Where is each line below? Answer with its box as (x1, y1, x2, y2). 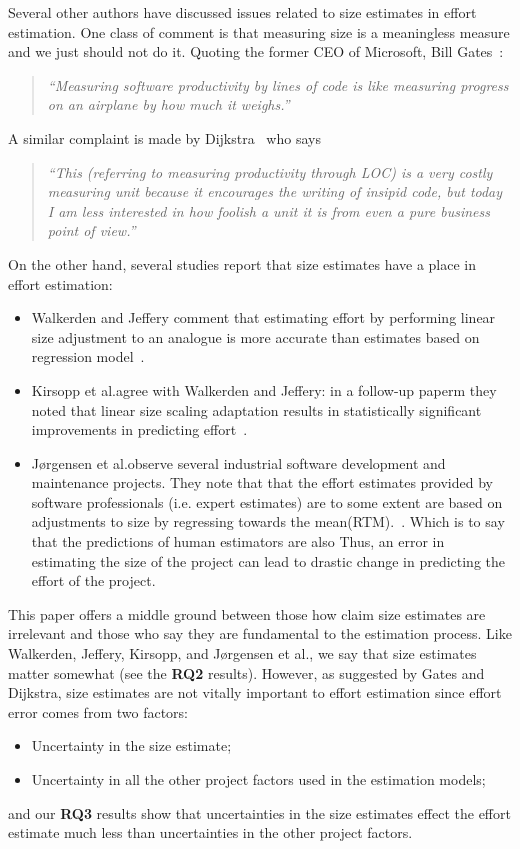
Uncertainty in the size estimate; (31, 735, 232, 756)
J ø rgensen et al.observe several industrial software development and (31, 452, 446, 473)
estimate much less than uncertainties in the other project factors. (8, 822, 413, 843)
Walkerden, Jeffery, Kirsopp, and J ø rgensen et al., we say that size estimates (8, 643, 477, 664)
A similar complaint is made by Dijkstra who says (8, 127, 321, 148)
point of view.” (47, 220, 136, 241)
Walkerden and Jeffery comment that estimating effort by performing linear (31, 307, 496, 328)
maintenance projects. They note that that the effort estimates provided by (31, 472, 493, 493)
